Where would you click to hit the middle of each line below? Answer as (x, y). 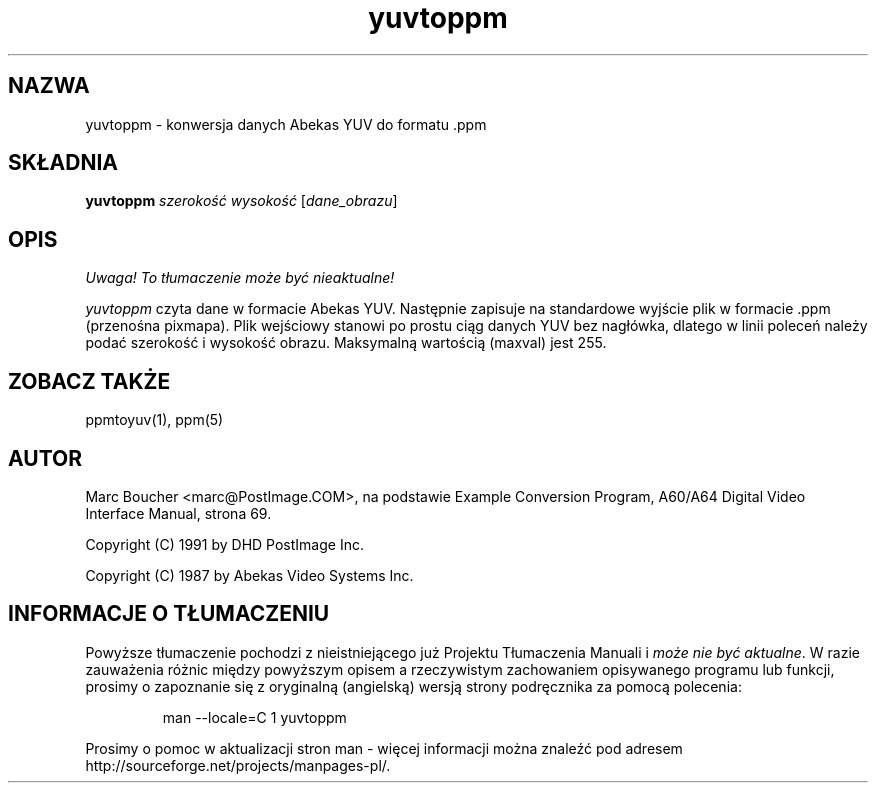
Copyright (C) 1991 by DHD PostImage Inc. (224, 544)
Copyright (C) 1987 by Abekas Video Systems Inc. (249, 575)
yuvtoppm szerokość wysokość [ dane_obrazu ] (241, 201)
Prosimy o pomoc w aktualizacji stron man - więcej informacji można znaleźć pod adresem (384, 748)
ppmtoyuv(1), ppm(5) (154, 420)
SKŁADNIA (63, 163)
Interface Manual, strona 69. (178, 513)
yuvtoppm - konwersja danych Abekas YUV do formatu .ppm (286, 124)
